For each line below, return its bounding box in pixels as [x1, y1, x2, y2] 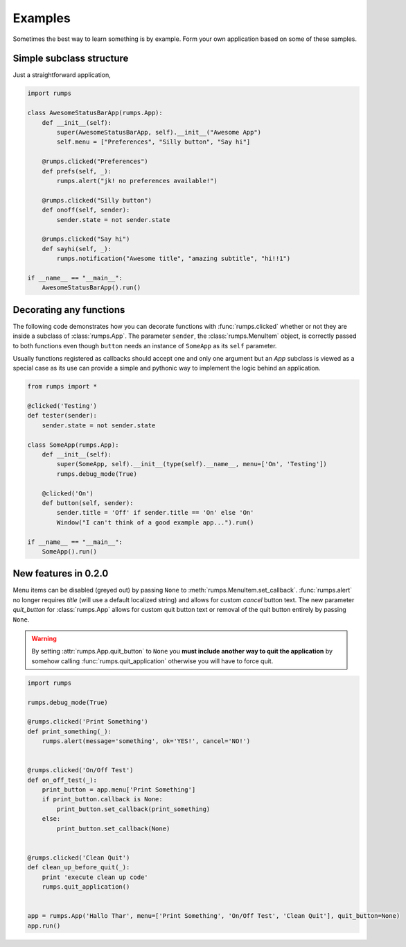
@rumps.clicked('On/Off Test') [27, 767, 134, 774]
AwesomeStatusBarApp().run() [42, 284, 141, 291]
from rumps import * [27, 382, 97, 391]
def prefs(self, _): [42, 167, 112, 175]
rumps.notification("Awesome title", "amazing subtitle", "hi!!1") [56, 255, 291, 263]
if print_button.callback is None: [42, 795, 163, 803]
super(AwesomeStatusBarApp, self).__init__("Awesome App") [56, 128, 262, 136]
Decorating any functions [12, 304, 125, 316]
